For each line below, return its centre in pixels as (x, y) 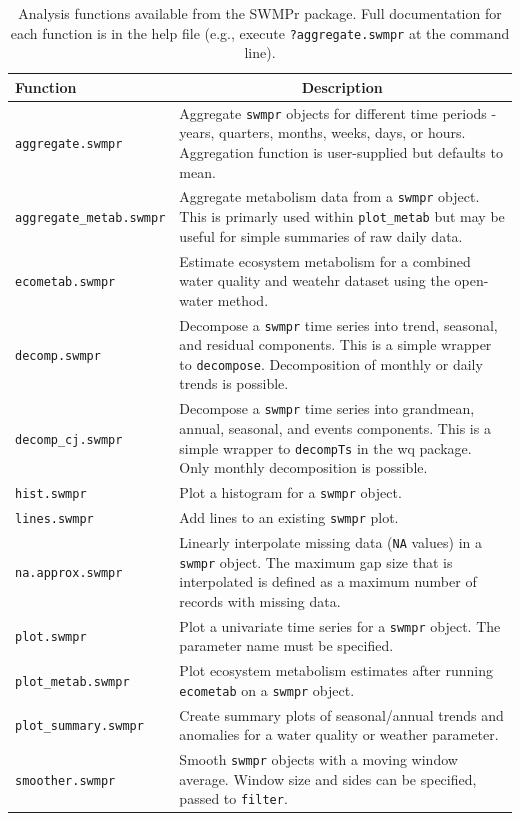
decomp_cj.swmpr (69, 439)
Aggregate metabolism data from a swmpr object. (329, 196)
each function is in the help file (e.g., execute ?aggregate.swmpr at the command (260, 32)
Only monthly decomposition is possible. (303, 467)
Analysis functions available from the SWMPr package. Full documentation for (260, 13)
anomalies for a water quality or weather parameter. (339, 734)
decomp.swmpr (58, 355)
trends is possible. (234, 383)
